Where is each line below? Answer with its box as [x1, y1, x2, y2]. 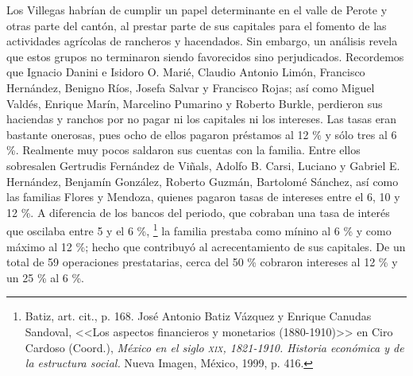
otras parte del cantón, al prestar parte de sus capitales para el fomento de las [6, 17, 387, 33]
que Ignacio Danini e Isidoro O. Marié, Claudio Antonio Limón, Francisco [6, 64, 365, 80]
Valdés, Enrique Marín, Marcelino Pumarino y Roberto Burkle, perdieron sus [6, 95, 383, 111]
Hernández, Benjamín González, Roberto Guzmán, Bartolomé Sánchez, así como [6, 172, 399, 189]
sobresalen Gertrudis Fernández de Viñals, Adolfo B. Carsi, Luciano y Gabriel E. [6, 157, 400, 173]
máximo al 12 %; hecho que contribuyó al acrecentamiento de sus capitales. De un [6, 238, 406, 254]
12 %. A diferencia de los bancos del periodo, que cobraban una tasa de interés [6, 204, 390, 220]
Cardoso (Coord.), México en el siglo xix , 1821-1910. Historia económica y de [25, 339, 404, 355]
